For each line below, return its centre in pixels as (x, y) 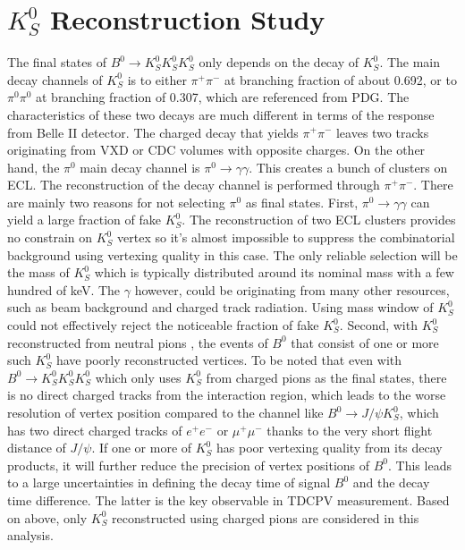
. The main (410, 62)
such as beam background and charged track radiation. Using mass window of (220, 307)
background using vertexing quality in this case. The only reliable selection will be (232, 254)
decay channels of (55, 79)
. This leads (420, 465)
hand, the (34, 167)
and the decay (391, 482)
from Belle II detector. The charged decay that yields (153, 132)
